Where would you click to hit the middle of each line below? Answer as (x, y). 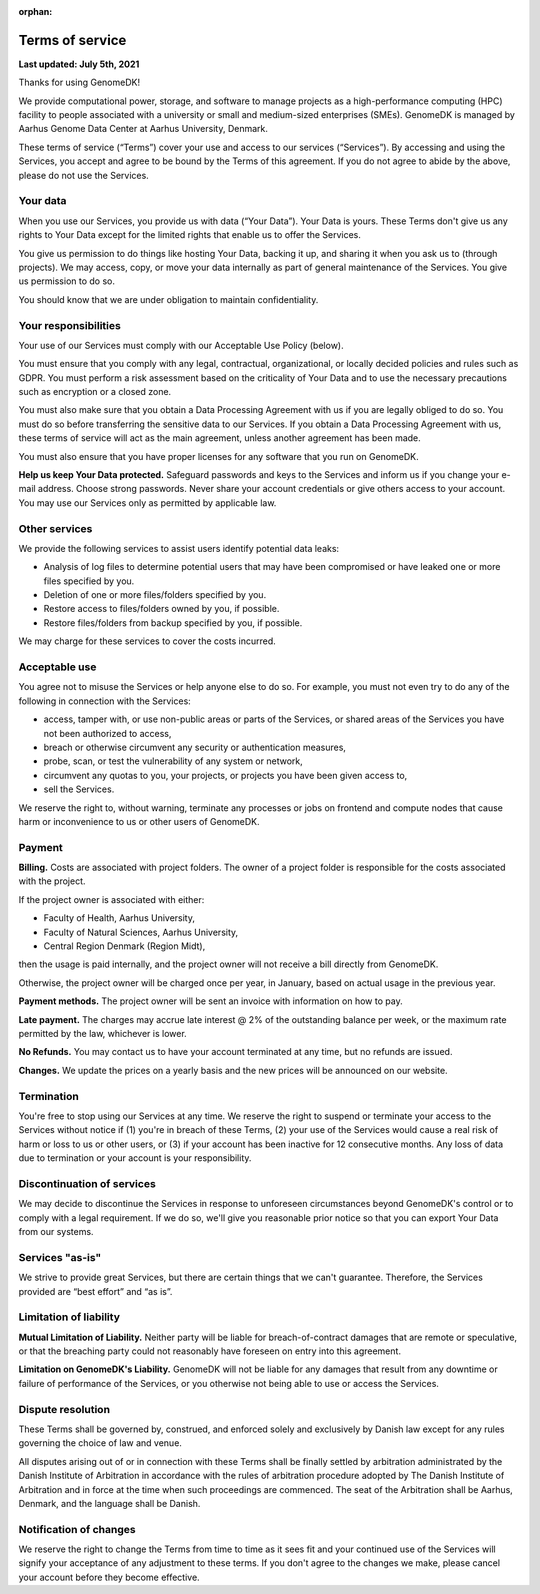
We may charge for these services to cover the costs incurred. (147, 641)
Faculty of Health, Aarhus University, (119, 918)
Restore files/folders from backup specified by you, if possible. (173, 622)
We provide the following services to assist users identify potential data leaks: (179, 548)
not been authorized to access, (107, 733)
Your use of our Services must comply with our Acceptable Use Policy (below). (181, 345)
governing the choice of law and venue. (100, 1443)
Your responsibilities (70, 325)
